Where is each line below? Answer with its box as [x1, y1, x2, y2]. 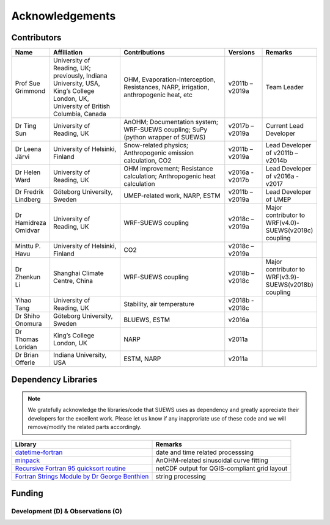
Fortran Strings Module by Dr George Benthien [15, 472, 149, 480]
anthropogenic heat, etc [123, 90, 193, 99]
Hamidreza [15, 219, 46, 227]
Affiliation [53, 48, 82, 57]
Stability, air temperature [123, 300, 195, 309]
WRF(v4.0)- [265, 219, 299, 227]
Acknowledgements [11, 9, 116, 23]
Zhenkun [15, 273, 41, 281]
